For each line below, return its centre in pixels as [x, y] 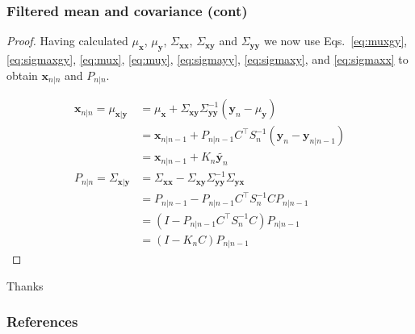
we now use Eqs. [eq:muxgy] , [335, 41]
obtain [22, 75]
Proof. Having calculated [67, 41]
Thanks [25, 285]
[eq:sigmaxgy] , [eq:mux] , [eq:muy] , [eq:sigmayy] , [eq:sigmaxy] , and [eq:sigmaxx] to [207, 59]
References [42, 321]
